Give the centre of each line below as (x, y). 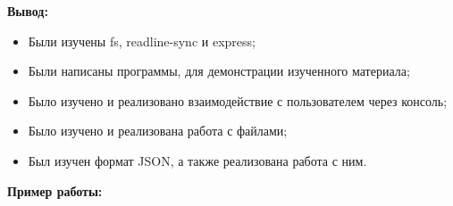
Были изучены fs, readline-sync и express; (142, 41)
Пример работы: (55, 190)
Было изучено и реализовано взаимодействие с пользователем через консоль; (238, 100)
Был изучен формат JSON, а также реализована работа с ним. (197, 160)
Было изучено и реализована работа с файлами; (158, 131)
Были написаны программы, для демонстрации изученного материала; (219, 71)
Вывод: (28, 11)
